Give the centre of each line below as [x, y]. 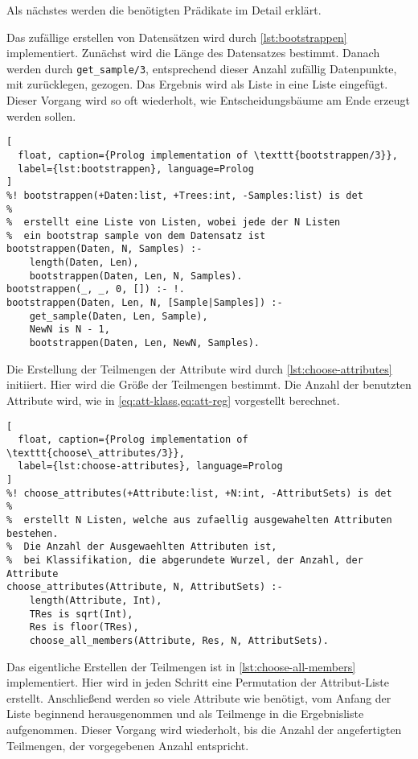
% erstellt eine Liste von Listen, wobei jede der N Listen [174, 223]
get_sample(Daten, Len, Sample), [119, 316]
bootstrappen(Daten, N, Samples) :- [104, 249]
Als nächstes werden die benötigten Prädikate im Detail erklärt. [164, 10]
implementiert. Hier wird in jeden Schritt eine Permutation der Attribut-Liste [198, 682]
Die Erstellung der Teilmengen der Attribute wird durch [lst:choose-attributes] [199, 368]
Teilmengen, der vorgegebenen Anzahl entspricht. [128, 745]
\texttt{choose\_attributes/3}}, [96, 453]
